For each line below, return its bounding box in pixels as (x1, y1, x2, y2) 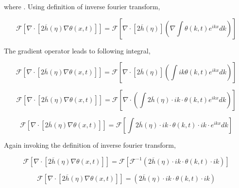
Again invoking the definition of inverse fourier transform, (4, 140, 176, 150)
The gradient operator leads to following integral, (4, 45, 151, 55)
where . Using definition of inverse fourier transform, (4, 1, 160, 11)
